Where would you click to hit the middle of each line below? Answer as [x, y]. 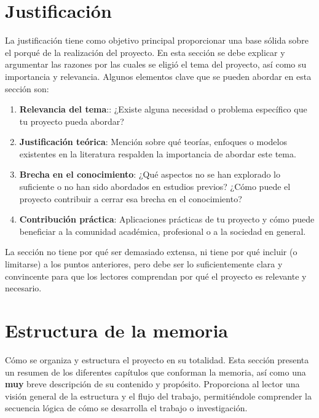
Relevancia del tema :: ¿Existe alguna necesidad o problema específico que [163, 109]
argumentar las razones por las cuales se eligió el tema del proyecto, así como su [156, 64]
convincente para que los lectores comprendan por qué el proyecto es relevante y [156, 276]
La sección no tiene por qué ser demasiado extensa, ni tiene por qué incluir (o [151, 252]
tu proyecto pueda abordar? [72, 121]
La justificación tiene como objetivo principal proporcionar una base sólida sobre [157, 40]
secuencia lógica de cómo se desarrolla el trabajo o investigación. [126, 408]
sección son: [27, 88]
